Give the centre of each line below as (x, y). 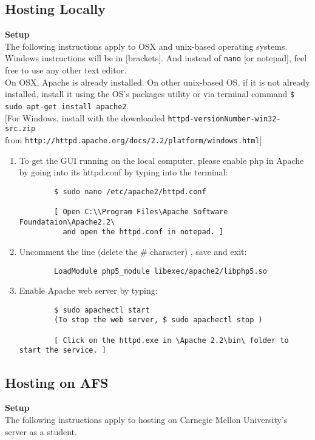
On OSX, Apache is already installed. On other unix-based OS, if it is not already (157, 82)
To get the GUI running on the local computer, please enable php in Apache (161, 160)
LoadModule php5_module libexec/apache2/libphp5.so (161, 271)
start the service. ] (63, 350)
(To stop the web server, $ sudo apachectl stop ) (158, 320)
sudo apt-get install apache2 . (67, 105)
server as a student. (41, 431)
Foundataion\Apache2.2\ (67, 222)
